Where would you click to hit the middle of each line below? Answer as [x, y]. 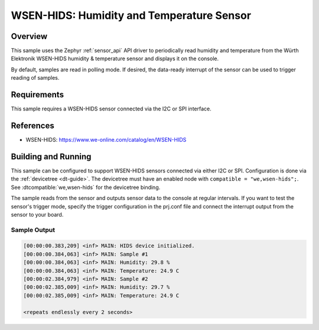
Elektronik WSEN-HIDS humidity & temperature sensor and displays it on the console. [115, 58]
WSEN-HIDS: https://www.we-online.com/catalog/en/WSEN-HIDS [106, 140]
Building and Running [51, 156]
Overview [29, 36]
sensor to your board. [37, 214]
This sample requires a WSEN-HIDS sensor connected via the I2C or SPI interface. [111, 109]
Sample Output [33, 230]
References [32, 125]
